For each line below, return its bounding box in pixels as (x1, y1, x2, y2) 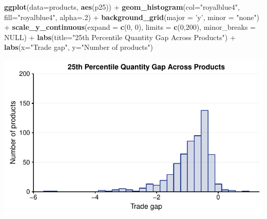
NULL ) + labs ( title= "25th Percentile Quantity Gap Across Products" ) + (4, 31, 236, 42)
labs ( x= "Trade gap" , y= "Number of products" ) (4, 42, 153, 52)
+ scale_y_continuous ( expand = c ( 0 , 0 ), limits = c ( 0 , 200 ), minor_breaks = (4, 22, 256, 32)
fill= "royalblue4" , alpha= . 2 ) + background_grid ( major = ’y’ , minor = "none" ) (4, 11, 259, 22)
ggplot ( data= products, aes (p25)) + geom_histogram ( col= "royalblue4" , (4, 2, 240, 12)
